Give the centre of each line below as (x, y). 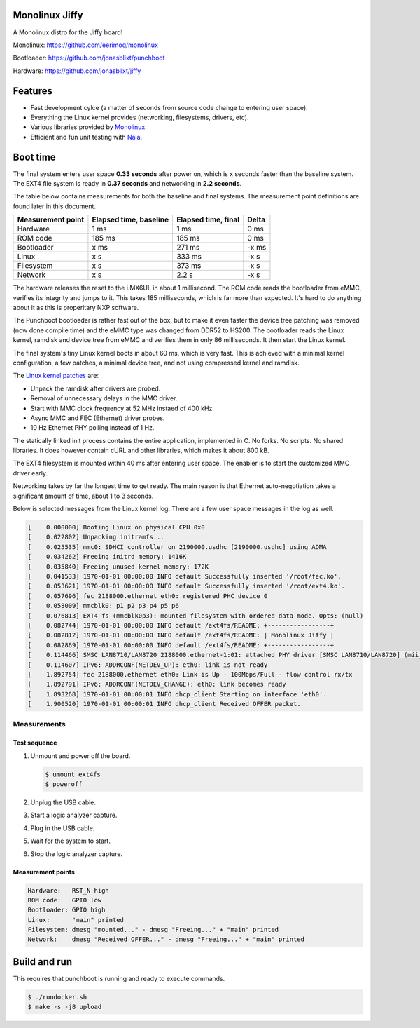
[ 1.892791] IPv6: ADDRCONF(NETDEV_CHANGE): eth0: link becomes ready (157, 684)
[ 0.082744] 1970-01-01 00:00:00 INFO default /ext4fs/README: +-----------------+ (181, 625)
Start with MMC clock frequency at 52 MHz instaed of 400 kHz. (122, 408)
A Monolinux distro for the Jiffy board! (68, 32)
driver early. (30, 473)
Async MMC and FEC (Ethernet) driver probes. (98, 418)
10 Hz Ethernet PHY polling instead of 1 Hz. (92, 428)
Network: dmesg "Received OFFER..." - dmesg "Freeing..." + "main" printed (166, 939)
